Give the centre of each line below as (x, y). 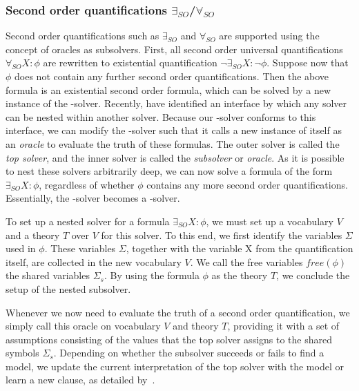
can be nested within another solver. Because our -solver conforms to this (161, 116)
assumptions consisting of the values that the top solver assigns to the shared (169, 339)
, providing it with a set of (283, 326)
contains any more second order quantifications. (247, 184)
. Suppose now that (308, 63)
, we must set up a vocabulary (270, 221)
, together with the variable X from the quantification (240, 248)
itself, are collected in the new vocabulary (94, 261)
